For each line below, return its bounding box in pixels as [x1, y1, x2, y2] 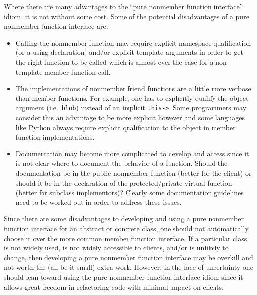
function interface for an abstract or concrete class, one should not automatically [4, 223, 249, 233]
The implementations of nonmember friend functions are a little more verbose [15, 83, 251, 94]
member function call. [44, 66, 111, 77]
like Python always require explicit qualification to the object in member [15, 122, 236, 132]
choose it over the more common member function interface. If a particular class [4, 233, 247, 243]
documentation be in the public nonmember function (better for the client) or [15, 167, 252, 178]
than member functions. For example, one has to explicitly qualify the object [15, 93, 249, 103]
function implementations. [15, 132, 95, 142]
